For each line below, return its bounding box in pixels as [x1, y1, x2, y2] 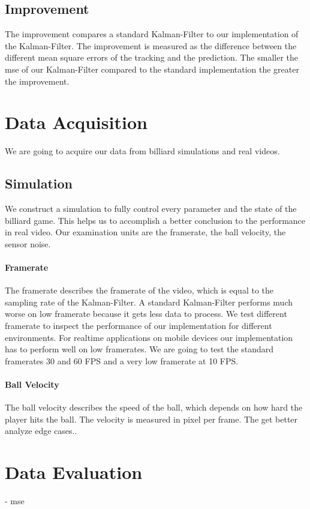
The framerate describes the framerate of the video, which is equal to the [5, 284, 273, 297]
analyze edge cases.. [5, 424, 77, 437]
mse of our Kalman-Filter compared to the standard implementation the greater [5, 62, 299, 75]
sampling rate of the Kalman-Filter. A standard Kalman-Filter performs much [5, 295, 293, 308]
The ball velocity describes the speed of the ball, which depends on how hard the [5, 401, 303, 414]
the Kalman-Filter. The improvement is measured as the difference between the [5, 39, 297, 52]
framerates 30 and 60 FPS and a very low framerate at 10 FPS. [5, 354, 239, 367]
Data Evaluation [5, 460, 143, 484]
